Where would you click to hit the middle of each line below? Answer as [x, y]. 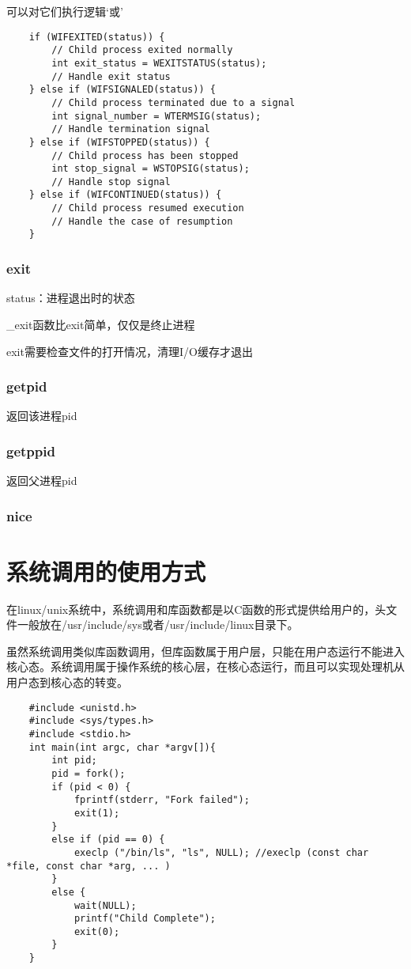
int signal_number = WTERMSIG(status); [156, 116]
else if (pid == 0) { [108, 840]
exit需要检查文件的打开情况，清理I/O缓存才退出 [130, 351]
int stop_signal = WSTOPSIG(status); [151, 169]
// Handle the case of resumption [142, 221]
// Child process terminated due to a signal [173, 102]
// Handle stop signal [111, 182]
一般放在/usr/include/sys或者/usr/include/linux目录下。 [158, 625]
